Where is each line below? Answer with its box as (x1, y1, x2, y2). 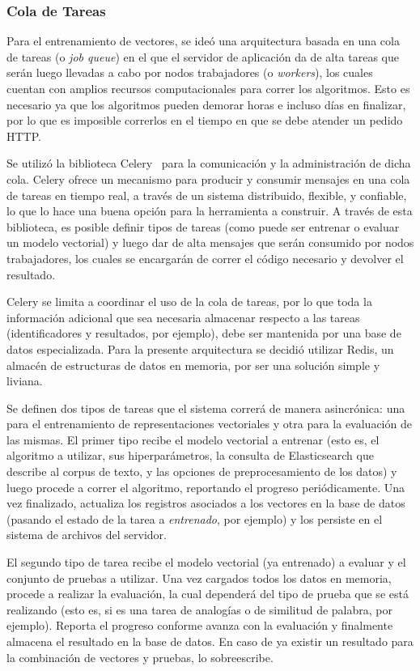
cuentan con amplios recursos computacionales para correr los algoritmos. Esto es (6, 80, 410, 96)
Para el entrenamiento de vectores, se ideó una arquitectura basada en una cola (6, 32, 400, 49)
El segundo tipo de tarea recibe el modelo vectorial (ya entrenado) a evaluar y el (6, 554, 406, 571)
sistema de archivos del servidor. (6, 526, 167, 543)
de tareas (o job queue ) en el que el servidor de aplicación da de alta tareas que (6, 48, 400, 65)
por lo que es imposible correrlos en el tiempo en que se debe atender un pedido (6, 112, 403, 129)
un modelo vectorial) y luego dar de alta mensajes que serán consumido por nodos (6, 234, 414, 251)
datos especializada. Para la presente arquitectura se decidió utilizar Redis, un (6, 340, 394, 357)
